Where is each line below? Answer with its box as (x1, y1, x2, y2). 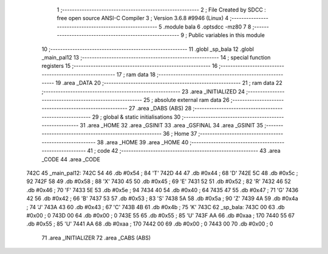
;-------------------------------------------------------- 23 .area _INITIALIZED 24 (41, 88, 245, 95)
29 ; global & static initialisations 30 (92, 113, 181, 121)
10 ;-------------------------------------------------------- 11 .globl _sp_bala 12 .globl (41, 45, 255, 53)
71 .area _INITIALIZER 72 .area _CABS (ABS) (41, 234, 151, 241)
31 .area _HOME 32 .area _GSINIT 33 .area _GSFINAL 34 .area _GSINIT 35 (80, 122, 264, 129)
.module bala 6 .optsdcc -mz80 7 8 (163, 23, 251, 30)
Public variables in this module (188, 32, 265, 39)
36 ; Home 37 (163, 130, 197, 138)
